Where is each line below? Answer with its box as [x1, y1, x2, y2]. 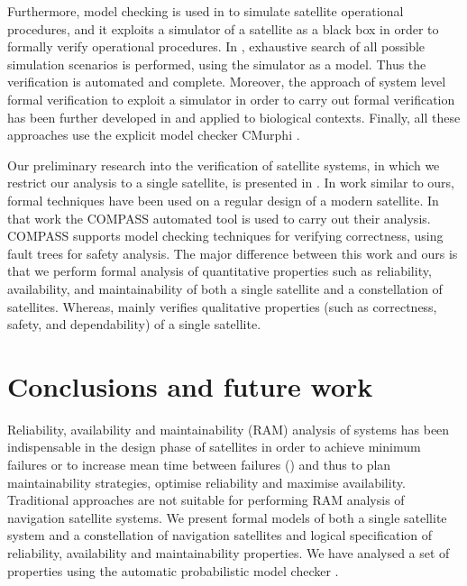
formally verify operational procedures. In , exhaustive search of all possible [7, 37, 426, 56]
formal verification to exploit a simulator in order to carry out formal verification [7, 89, 455, 108]
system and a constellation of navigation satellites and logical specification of [7, 526, 433, 545]
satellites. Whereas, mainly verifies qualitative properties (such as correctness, [7, 297, 437, 316]
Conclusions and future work [7, 367, 373, 404]
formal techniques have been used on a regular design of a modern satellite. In [7, 190, 439, 209]
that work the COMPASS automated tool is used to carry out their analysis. [7, 208, 431, 227]
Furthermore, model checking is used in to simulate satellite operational [7, 2, 404, 20]
